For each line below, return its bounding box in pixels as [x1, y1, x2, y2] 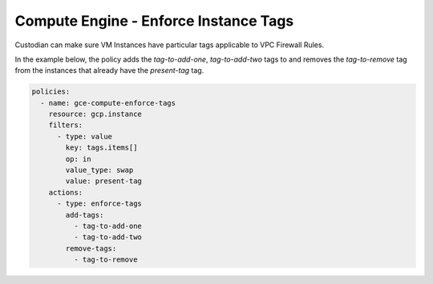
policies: [31, 87, 71, 96]
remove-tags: [65, 244, 117, 253]
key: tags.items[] [65, 143, 138, 152]
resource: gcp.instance [48, 110, 142, 119]
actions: [48, 188, 83, 197]
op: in [65, 154, 91, 163]
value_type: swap [65, 166, 134, 175]
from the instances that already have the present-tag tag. [14, 66, 204, 75]
